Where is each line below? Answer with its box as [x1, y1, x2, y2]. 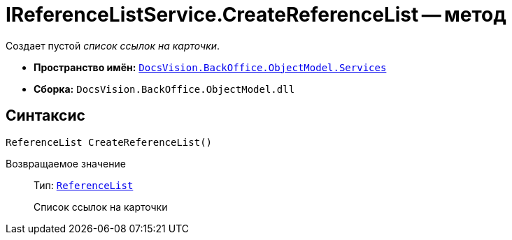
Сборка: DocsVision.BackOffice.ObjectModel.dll [34, 82, 295, 95]
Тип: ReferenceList [34, 179, 134, 191]
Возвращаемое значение [6, 157, 126, 170]
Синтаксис [6, 107, 85, 125]
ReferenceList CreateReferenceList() [6, 136, 213, 148]
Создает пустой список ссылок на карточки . [6, 39, 220, 52]
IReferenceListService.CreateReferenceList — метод [6, 3, 506, 27]
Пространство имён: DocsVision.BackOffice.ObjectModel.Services [34, 61, 387, 73]
